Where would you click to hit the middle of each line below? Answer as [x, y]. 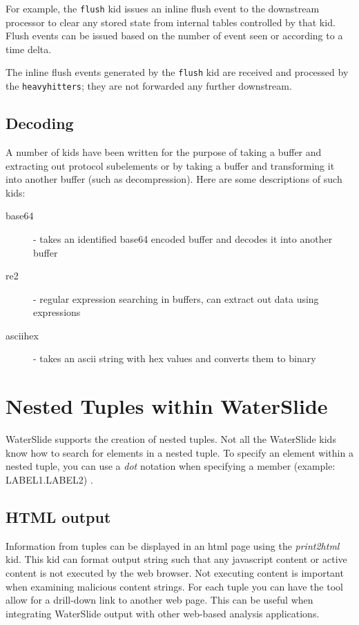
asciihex [22, 335]
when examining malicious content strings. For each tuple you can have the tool [174, 586]
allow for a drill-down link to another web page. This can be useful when [159, 600]
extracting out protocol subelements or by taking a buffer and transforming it [170, 165]
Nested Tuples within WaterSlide [167, 406]
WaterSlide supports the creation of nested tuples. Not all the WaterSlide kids [171, 439]
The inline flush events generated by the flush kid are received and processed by [177, 72]
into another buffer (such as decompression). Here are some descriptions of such [174, 179]
